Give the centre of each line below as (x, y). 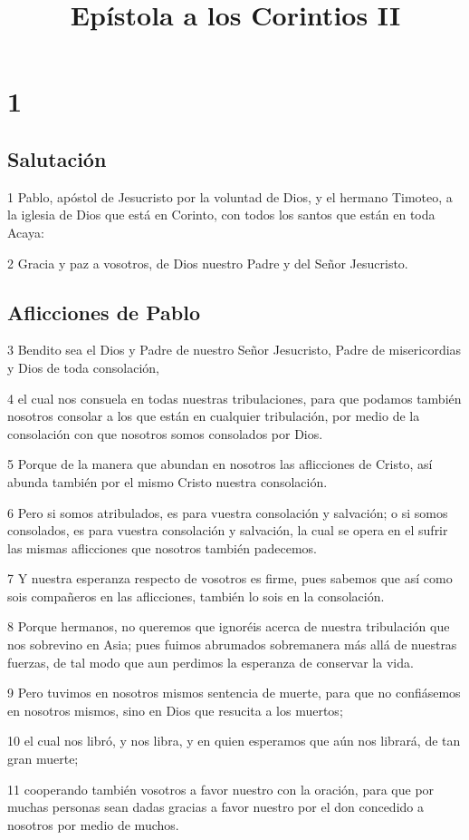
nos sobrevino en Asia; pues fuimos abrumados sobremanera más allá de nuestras (232, 645)
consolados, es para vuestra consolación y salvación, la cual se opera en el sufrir (228, 530)
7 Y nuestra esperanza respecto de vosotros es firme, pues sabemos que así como (230, 578)
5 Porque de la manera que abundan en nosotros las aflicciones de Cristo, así (220, 464)
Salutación (57, 158)
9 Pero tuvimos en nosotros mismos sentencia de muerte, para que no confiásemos (234, 693)
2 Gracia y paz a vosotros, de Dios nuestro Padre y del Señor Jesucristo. (208, 263)
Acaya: (26, 232)
